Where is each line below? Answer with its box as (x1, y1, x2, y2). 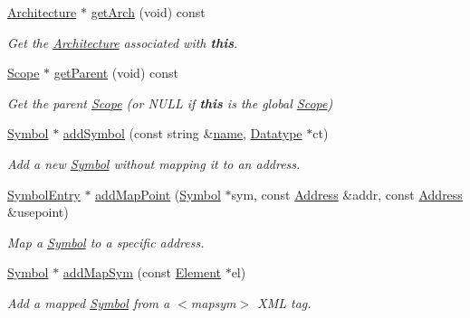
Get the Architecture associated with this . (7, 33, 238, 51)
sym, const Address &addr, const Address (231, 184, 463, 203)
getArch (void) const (91, 3, 206, 21)
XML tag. (257, 293, 312, 312)
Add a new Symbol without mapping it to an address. (7, 154, 301, 173)
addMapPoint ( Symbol (95, 184, 221, 203)
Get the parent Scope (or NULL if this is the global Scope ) (7, 93, 333, 112)
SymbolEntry (7, 184, 81, 203)
